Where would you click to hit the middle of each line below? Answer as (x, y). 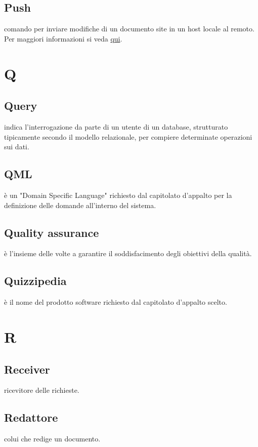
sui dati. (17, 147)
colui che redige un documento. (52, 439)
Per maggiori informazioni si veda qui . (63, 38)
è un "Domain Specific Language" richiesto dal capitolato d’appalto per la (118, 195)
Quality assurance (52, 232)
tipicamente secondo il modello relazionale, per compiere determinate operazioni (128, 136)
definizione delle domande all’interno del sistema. (80, 205)
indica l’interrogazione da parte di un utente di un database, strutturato (116, 126)
